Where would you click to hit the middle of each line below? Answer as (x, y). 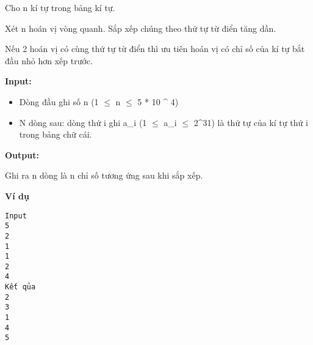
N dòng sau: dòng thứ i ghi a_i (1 (83, 122)
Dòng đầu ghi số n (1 (59, 101)
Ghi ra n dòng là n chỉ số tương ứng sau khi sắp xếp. (104, 175)
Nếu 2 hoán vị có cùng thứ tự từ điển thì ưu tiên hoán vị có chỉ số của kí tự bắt (155, 49)
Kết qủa (20, 287)
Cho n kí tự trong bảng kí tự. (60, 7)
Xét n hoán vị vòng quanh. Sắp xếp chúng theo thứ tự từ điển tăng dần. (141, 28)
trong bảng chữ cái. (56, 134)
